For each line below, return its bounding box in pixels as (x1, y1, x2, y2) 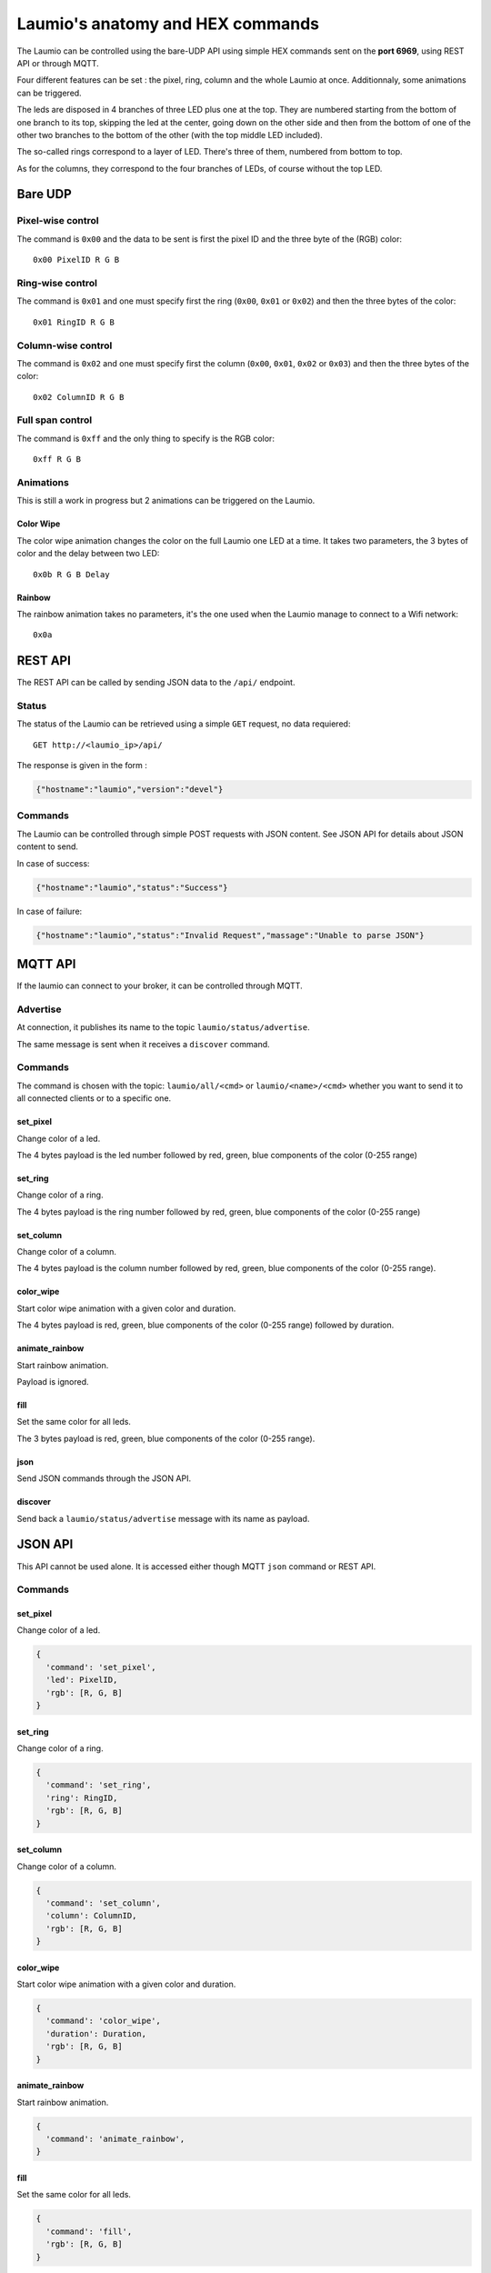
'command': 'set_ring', (45, 1780, 152, 1790)
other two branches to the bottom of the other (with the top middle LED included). (16, 129, 323, 140)
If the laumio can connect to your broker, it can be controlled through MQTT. (16, 980, 304, 991)
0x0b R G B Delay (33, 569, 110, 579)
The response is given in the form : (16, 760, 147, 771)
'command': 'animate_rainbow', (45, 2133, 185, 2144)
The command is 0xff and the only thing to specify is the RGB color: (16, 433, 275, 444)
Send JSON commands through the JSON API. (16, 1473, 191, 1484)
